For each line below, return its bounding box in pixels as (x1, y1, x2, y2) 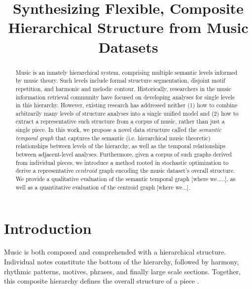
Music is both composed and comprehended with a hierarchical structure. (4, 247, 226, 257)
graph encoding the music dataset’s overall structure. (99, 166, 235, 175)
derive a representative (15, 166, 74, 175)
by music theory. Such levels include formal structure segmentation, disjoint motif (15, 76, 225, 85)
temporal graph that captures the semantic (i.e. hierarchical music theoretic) (15, 133, 211, 142)
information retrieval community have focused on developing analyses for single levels (15, 93, 235, 101)
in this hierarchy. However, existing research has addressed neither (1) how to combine (15, 101, 238, 109)
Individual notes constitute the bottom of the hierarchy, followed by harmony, (4, 256, 239, 266)
